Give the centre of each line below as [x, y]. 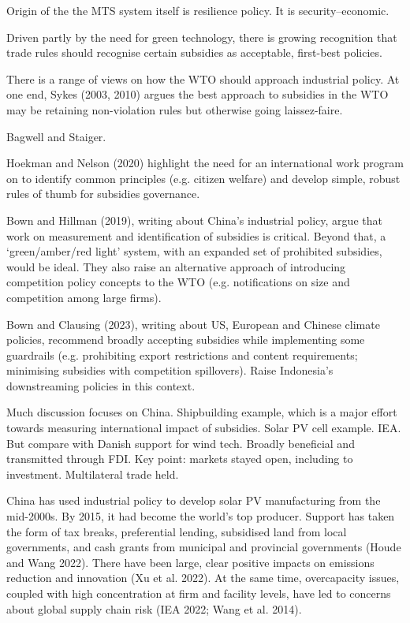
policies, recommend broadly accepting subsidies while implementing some [186, 339]
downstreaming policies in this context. [101, 385]
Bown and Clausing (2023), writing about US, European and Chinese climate [193, 324]
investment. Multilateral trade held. [93, 474]
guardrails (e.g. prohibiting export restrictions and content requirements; [182, 354]
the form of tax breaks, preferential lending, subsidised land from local [177, 531]
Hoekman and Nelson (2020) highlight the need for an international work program [205, 163]
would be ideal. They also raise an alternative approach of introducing [176, 266]
